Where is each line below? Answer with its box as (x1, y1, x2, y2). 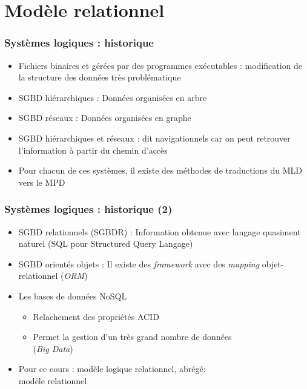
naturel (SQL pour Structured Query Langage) (18, 237, 193, 250)
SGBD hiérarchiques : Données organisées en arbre (18, 91, 207, 103)
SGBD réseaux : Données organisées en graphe (18, 111, 191, 124)
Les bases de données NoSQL (18, 289, 127, 302)
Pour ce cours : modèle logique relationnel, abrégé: (18, 362, 206, 375)
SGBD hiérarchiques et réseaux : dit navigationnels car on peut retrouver (18, 131, 291, 144)
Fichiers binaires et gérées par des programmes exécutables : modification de (18, 59, 303, 71)
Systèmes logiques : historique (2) (4, 201, 173, 217)
